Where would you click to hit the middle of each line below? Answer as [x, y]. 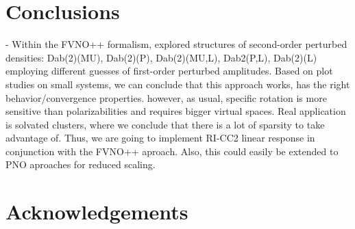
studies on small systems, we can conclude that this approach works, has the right [178, 84]
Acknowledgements [97, 212]
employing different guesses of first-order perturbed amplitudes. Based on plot [169, 71]
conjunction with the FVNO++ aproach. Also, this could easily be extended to [172, 151]
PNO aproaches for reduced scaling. [81, 164]
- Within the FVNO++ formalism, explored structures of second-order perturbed [176, 44]
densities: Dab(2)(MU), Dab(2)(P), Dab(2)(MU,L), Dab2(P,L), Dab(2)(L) [161, 57]
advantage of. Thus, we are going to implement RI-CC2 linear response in [160, 138]
